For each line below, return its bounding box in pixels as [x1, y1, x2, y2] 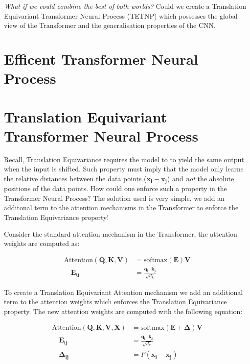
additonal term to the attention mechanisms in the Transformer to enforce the [4, 202, 239, 213]
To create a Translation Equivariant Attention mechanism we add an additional [4, 287, 243, 297]
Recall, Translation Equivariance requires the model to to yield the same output [4, 154, 244, 164]
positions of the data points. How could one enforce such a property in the [4, 183, 227, 194]
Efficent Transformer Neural [4, 49, 199, 69]
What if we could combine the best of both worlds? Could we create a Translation [4, 1, 246, 11]
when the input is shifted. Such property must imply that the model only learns [4, 164, 244, 174]
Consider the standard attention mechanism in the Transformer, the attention [4, 228, 237, 239]
